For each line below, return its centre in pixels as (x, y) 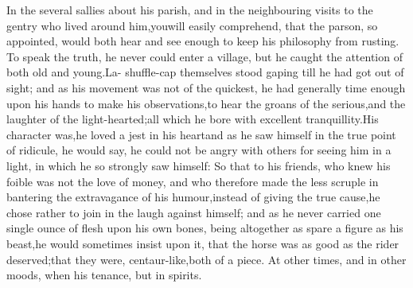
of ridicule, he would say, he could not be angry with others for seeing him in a (199, 150)
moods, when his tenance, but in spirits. (104, 275)
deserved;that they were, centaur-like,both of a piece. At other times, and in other (206, 259)
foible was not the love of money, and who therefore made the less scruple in (193, 181)
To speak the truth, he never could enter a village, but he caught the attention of (205, 56)
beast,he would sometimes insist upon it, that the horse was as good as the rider (203, 243)
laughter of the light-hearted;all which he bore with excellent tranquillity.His (193, 119)
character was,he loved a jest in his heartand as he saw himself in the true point (201, 134)
